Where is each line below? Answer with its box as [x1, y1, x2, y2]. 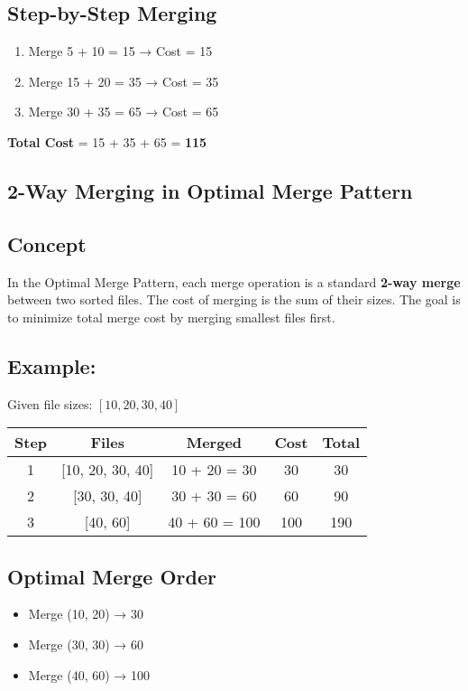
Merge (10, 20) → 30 [28, 604, 143, 623]
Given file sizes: [7, 394, 93, 413]
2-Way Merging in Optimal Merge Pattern [7, 176, 413, 204]
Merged [186, 432, 243, 453]
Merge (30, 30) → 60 [28, 634, 143, 653]
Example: [7, 351, 96, 379]
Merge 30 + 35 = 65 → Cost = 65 [28, 102, 219, 121]
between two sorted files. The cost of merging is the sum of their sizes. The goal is [7, 290, 461, 309]
